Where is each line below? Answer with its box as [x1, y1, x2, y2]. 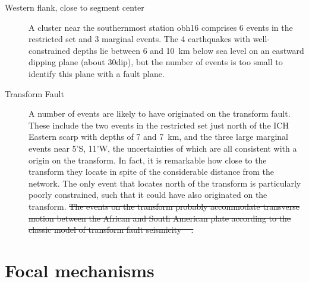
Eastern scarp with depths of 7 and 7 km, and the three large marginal [29, 130, 288, 143]
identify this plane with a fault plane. [29, 67, 165, 79]
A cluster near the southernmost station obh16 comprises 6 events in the [29, 21, 293, 33]
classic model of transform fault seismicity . [29, 223, 194, 236]
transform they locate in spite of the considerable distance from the [29, 165, 275, 178]
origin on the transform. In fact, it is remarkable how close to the [29, 153, 267, 166]
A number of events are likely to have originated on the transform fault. [29, 107, 291, 120]
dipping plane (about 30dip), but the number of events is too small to [29, 56, 283, 68]
